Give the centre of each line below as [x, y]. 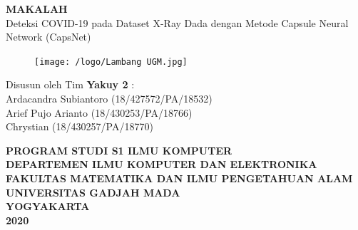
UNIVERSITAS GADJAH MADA [93, 192]
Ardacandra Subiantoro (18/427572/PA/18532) [109, 99]
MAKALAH [37, 9]
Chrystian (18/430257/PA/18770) [80, 126]
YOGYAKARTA [48, 206]
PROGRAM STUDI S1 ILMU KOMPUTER [119, 150]
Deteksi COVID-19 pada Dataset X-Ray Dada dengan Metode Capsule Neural [177, 22]
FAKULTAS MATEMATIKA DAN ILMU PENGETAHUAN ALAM [179, 178]
